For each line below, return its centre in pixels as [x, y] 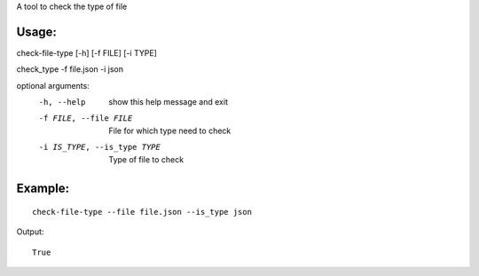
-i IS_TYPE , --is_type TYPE [100, 147]
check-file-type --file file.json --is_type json [142, 212]
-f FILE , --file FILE [86, 118]
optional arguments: [53, 85]
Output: [30, 232]
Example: [43, 189]
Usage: [37, 32]
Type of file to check [146, 159]
